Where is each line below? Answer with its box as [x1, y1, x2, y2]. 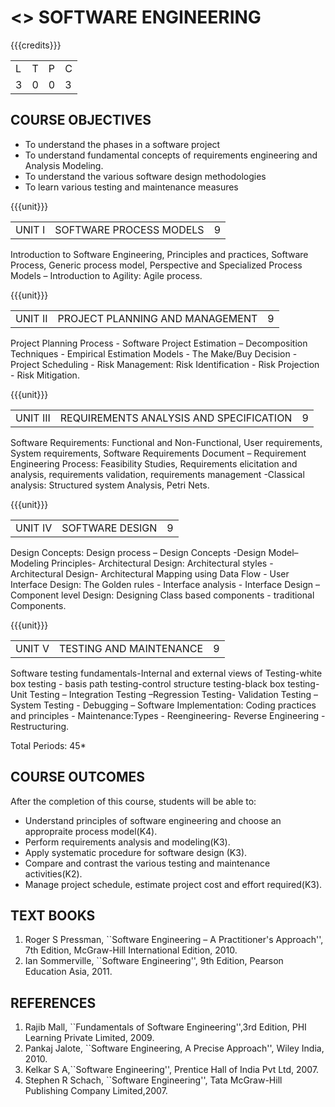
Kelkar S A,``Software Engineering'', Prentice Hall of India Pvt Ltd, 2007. [24, 1064, 320, 1076]
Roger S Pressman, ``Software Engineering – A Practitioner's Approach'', [24, 934, 324, 946]
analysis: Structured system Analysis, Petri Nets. [10, 479, 210, 491]
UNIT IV [15, 521, 53, 535]
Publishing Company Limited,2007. [24, 1085, 168, 1097]
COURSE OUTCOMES [10, 769, 146, 786]
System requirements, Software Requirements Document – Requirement [10, 447, 307, 459]
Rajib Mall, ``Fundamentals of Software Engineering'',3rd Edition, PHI [24, 1021, 307, 1033]
